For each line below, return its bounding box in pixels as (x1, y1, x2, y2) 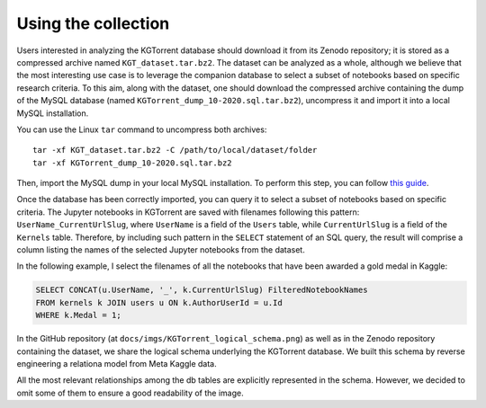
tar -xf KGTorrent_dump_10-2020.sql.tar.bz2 (32, 157, 233, 168)
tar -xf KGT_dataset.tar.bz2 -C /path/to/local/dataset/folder (32, 145, 318, 155)
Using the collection (16, 13, 170, 33)
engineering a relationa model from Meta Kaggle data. (16, 358, 217, 368)
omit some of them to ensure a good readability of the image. (16, 387, 244, 398)
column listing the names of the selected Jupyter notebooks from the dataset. (16, 244, 305, 255)
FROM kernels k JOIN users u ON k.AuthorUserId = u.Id (35, 297, 283, 307)
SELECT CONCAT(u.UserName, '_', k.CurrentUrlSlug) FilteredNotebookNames (35, 285, 368, 296)
